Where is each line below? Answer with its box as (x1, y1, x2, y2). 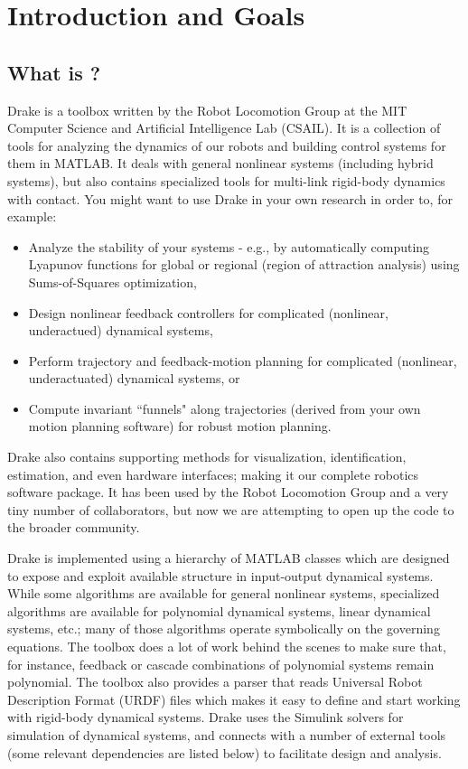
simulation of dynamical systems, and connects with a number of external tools (7, 725, 446, 744)
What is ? (7, 58, 101, 86)
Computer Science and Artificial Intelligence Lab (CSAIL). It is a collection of (7, 118, 441, 137)
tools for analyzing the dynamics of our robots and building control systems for (7, 136, 446, 155)
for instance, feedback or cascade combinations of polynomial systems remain (7, 654, 435, 673)
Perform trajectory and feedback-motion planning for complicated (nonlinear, (28, 351, 457, 370)
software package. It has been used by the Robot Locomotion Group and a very (7, 483, 449, 502)
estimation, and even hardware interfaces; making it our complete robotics (7, 464, 419, 483)
